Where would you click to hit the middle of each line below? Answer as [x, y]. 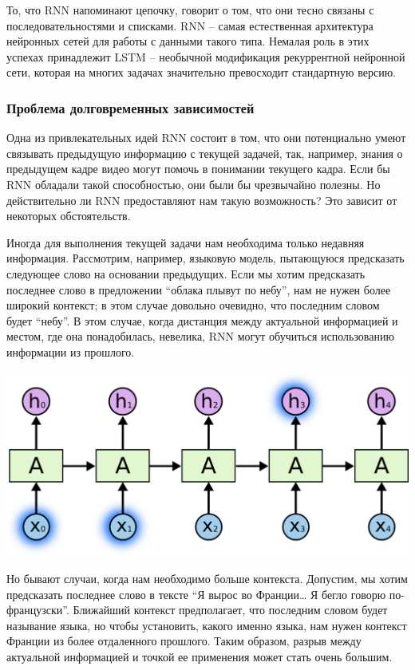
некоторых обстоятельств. [69, 216]
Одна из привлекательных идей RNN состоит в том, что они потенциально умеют [206, 138]
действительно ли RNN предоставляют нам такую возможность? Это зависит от [202, 200]
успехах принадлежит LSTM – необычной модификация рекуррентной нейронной [206, 56]
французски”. [38, 610]
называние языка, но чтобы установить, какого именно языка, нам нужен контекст [207, 625]
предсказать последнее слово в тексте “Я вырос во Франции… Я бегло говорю [196, 594]
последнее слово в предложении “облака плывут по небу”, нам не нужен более [199, 289]
